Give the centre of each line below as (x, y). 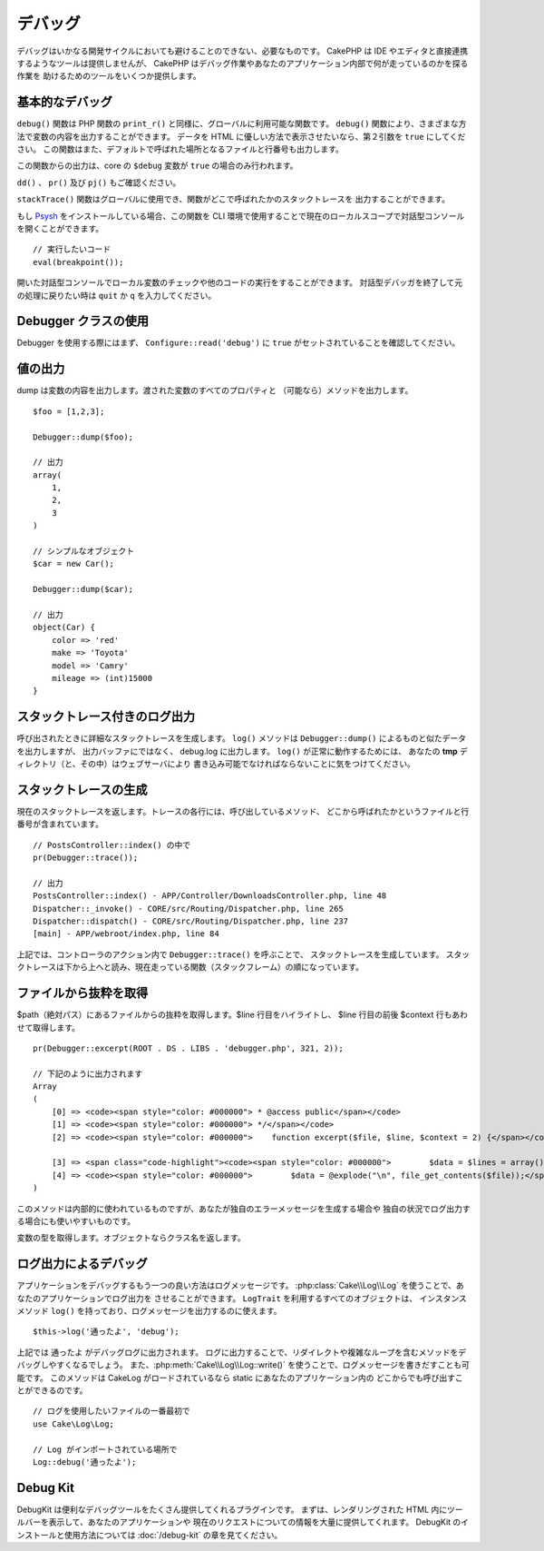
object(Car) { (64, 627)
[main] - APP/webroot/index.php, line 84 (126, 934)
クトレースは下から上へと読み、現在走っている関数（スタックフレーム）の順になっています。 (190, 967)
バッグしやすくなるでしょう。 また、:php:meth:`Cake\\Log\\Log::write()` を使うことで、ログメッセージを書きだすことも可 (243, 1365)
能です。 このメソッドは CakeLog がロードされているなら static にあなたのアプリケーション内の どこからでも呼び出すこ (240, 1378)
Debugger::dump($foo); (83, 437)
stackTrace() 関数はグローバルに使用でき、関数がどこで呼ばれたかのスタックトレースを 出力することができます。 (233, 199)
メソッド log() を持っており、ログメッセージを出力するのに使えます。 (149, 1311)
